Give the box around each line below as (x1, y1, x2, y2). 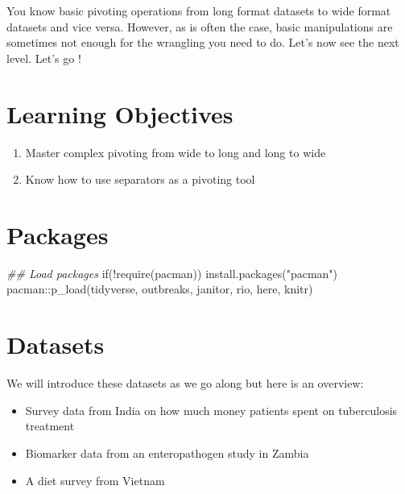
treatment (25, 417, 75, 434)
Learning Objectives (6, 97, 233, 130)
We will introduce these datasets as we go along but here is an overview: (6, 375, 364, 392)
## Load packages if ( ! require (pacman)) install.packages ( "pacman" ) (6, 264, 338, 281)
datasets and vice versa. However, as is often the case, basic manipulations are (6, 18, 393, 35)
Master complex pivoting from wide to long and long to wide (25, 143, 326, 160)
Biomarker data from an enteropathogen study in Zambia (25, 444, 309, 461)
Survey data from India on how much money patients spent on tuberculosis (25, 401, 398, 418)
